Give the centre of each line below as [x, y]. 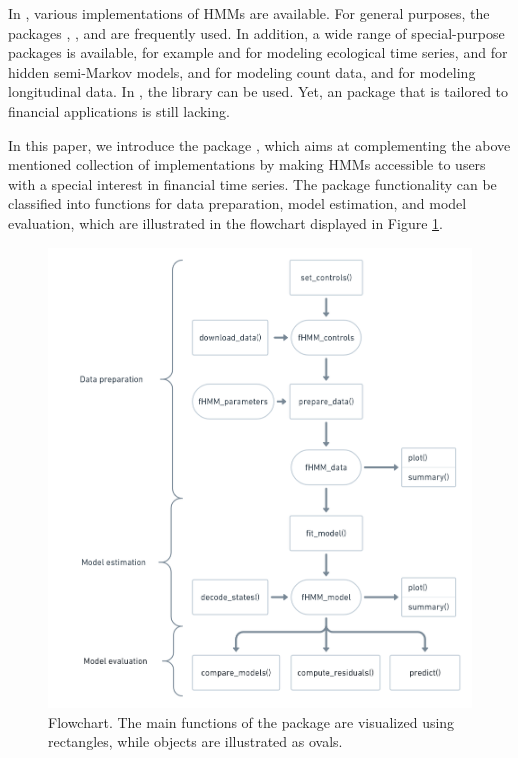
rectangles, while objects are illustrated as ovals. [195, 741]
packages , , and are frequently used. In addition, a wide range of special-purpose [256, 32]
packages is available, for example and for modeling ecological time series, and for [258, 52]
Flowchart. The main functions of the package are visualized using [251, 721]
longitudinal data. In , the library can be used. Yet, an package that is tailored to [258, 91]
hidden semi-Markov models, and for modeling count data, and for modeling [242, 71]
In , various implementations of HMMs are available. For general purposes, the [249, 13]
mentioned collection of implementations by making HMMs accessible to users [247, 164]
